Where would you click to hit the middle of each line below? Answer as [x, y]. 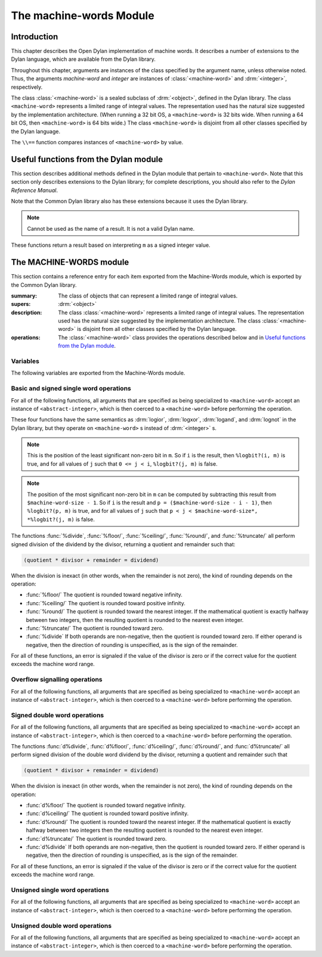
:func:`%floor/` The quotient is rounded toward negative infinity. [104, 595]
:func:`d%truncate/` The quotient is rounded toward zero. [96, 838]
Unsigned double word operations [61, 925]
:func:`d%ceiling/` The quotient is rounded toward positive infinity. [107, 813]
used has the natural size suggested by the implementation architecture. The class [160, 321]
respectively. [27, 87]
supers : [21, 304]
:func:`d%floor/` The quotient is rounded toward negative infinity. [106, 806]
